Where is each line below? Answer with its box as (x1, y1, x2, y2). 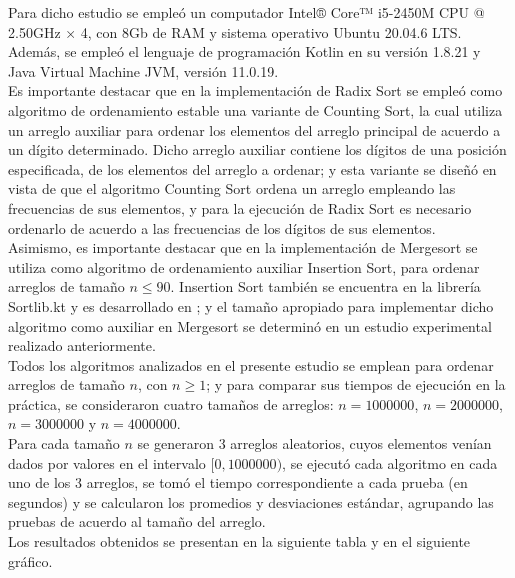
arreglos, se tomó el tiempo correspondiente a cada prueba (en (86, 472, 468, 493)
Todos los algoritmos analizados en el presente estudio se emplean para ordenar (8, 354, 494, 375)
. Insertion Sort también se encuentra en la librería (170, 276, 481, 297)
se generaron (137, 433, 214, 454)
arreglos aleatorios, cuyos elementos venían (230, 433, 492, 454)
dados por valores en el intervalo (8, 452, 206, 473)
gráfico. (8, 550, 53, 571)
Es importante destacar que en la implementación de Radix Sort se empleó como (8, 80, 503, 101)
